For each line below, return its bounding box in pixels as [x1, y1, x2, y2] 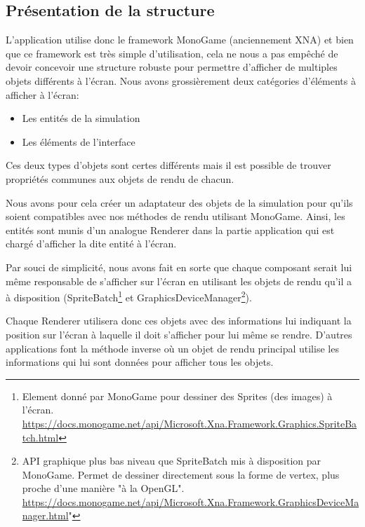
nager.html [22, 508, 69, 523]
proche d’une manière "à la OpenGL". [22, 481, 185, 495]
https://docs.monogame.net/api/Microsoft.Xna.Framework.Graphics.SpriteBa [22, 416, 357, 430]
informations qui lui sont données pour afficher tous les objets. [6, 355, 274, 369]
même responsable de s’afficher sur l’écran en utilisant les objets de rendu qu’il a [6, 273, 352, 288]
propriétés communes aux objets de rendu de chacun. [6, 171, 234, 186]
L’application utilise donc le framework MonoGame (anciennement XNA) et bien [6, 32, 354, 47]
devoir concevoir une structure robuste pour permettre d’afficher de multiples [6, 60, 338, 74]
